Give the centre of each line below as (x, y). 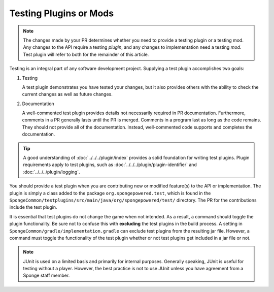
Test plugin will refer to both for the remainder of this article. (86, 54)
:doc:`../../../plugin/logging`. (52, 172)
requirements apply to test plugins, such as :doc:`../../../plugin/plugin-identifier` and (110, 165)
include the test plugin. (33, 207)
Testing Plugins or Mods (62, 13)
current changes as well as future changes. (67, 94)
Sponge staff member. (46, 275)
